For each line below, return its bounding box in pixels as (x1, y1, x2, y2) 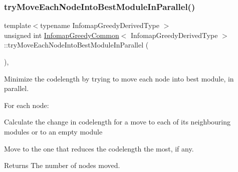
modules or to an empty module (4, 126, 103, 136)
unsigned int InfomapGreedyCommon (4, 29, 119, 40)
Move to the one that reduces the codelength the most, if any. (4, 143, 194, 153)
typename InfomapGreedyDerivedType (40, 20, 159, 30)
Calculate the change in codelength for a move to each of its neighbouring (4, 116, 231, 127)
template (4, 20, 31, 30)
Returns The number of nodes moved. (4, 160, 120, 170)
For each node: (4, 99, 49, 110)
